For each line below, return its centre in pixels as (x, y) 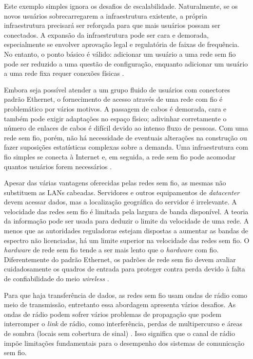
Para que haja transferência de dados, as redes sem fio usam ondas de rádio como (126, 295)
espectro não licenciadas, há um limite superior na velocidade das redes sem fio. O (127, 240)
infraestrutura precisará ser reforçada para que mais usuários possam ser (112, 25)
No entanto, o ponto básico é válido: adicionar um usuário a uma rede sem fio (120, 54)
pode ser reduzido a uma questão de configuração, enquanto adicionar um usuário (126, 63)
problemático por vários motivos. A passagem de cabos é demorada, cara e (115, 108)
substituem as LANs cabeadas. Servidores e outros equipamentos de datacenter (122, 192)
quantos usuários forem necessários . (58, 166)
